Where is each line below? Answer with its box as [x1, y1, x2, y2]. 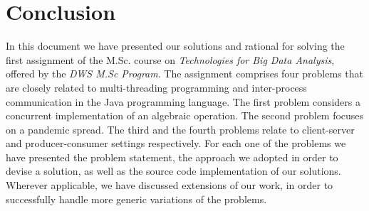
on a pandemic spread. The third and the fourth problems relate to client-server [6, 121, 355, 136]
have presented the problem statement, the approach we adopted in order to [6, 149, 338, 164]
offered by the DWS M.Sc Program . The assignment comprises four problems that [6, 66, 363, 81]
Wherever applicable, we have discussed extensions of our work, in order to [6, 178, 333, 193]
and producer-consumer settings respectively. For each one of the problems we [6, 136, 346, 151]
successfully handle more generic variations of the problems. [6, 191, 267, 206]
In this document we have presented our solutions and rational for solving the [6, 38, 345, 53]
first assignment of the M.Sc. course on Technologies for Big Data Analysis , [6, 52, 335, 67]
